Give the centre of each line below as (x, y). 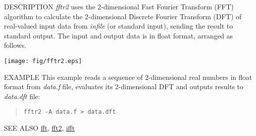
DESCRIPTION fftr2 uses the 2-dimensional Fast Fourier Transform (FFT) (119, 6)
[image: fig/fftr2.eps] (43, 61)
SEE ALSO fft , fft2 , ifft (39, 128)
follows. (15, 45)
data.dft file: (22, 96)
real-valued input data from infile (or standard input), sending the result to (119, 26)
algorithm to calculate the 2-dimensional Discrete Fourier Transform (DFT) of (123, 16)
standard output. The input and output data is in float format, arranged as (119, 35)
